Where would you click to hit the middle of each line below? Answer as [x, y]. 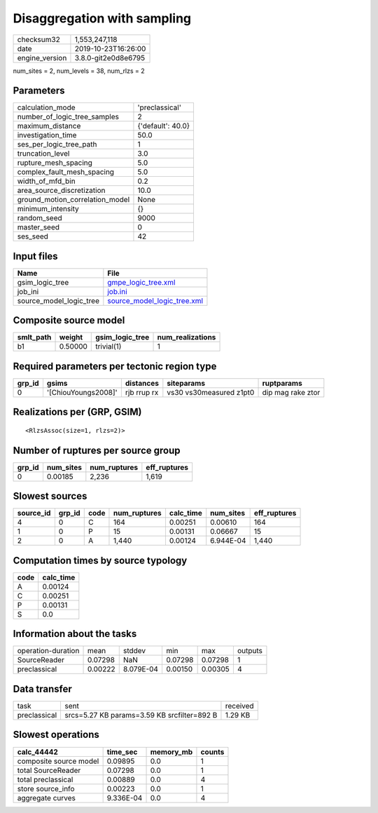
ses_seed [33, 236]
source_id [34, 513]
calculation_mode [47, 107]
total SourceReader [49, 770]
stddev [134, 651]
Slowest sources [50, 496]
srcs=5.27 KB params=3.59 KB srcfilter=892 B [141, 715]
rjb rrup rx [142, 392]
